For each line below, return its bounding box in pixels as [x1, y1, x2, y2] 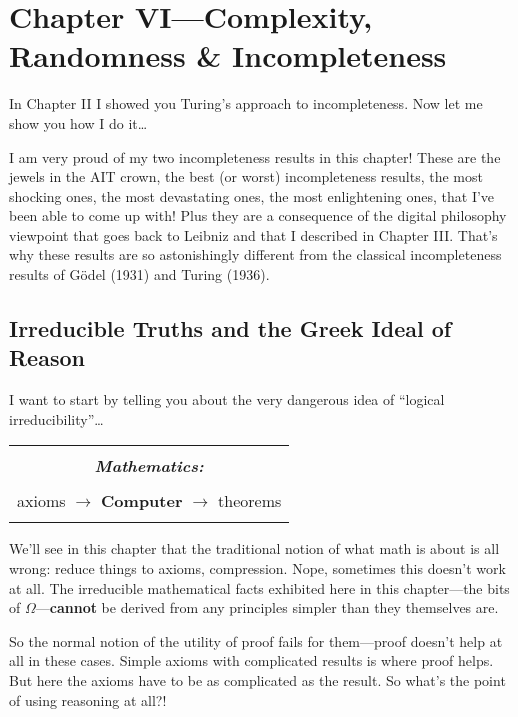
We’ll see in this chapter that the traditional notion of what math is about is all [9, 538, 500, 559]
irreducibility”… [9, 408, 104, 429]
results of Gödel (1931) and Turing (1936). [9, 264, 270, 285]
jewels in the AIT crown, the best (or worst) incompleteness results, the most [9, 166, 483, 187]
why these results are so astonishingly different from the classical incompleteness [9, 244, 502, 265]
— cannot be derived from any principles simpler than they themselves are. [35, 597, 499, 618]
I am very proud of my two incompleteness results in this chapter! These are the [9, 146, 501, 167]
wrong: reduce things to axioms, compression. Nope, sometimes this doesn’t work [9, 558, 506, 579]
